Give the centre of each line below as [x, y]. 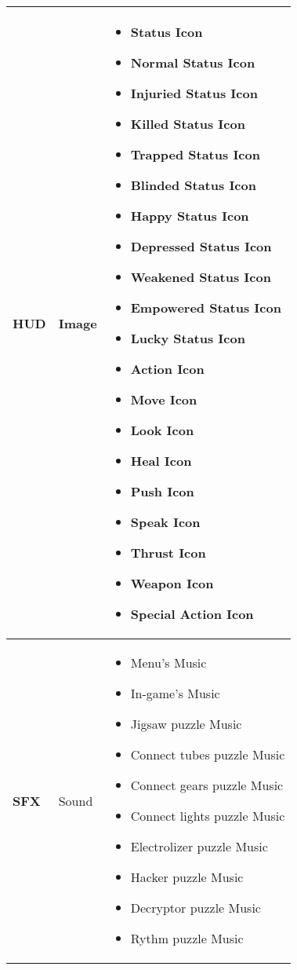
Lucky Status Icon [188, 338]
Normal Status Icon [193, 62]
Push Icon [162, 491]
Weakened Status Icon [201, 277]
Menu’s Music [168, 663]
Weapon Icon [172, 583]
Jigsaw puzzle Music [186, 724]
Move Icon [164, 399]
